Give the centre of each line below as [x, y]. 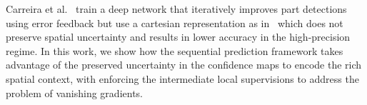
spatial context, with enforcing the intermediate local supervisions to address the [182, 78]
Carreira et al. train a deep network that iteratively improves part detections [176, 9]
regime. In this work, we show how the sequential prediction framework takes [175, 50]
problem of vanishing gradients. [74, 92]
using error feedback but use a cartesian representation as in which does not [175, 22]
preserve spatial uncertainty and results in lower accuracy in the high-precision [178, 37]
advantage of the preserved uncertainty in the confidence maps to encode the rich [184, 65]
